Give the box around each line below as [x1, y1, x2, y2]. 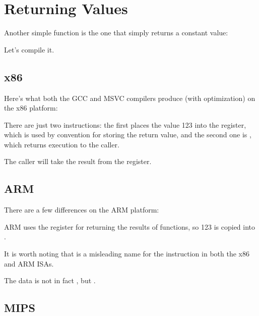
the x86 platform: [4, 102, 58, 113]
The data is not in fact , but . [4, 275, 96, 286]
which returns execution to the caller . [4, 139, 119, 149]
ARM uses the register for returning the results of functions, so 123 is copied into [4, 221, 255, 232]
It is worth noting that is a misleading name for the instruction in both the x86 [4, 248, 249, 259]
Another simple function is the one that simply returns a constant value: [4, 27, 228, 38]
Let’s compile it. [4, 44, 54, 55]
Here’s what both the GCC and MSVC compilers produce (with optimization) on [4, 92, 255, 103]
